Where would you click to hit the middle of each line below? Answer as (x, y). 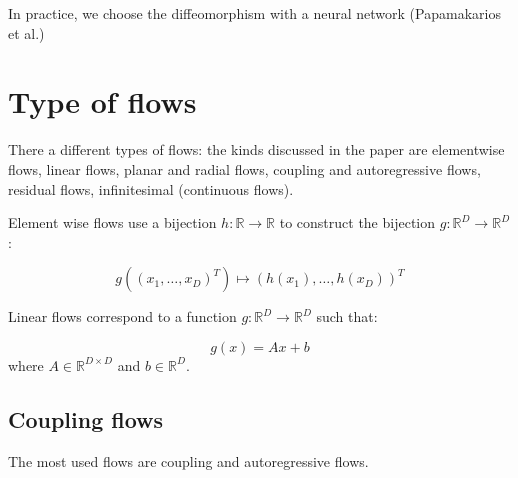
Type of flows (102, 101)
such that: (347, 316)
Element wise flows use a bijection (112, 222)
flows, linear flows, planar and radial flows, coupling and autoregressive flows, (244, 168)
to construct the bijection (357, 222)
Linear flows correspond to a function (122, 316)
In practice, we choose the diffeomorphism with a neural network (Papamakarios (254, 13)
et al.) (26, 32)
